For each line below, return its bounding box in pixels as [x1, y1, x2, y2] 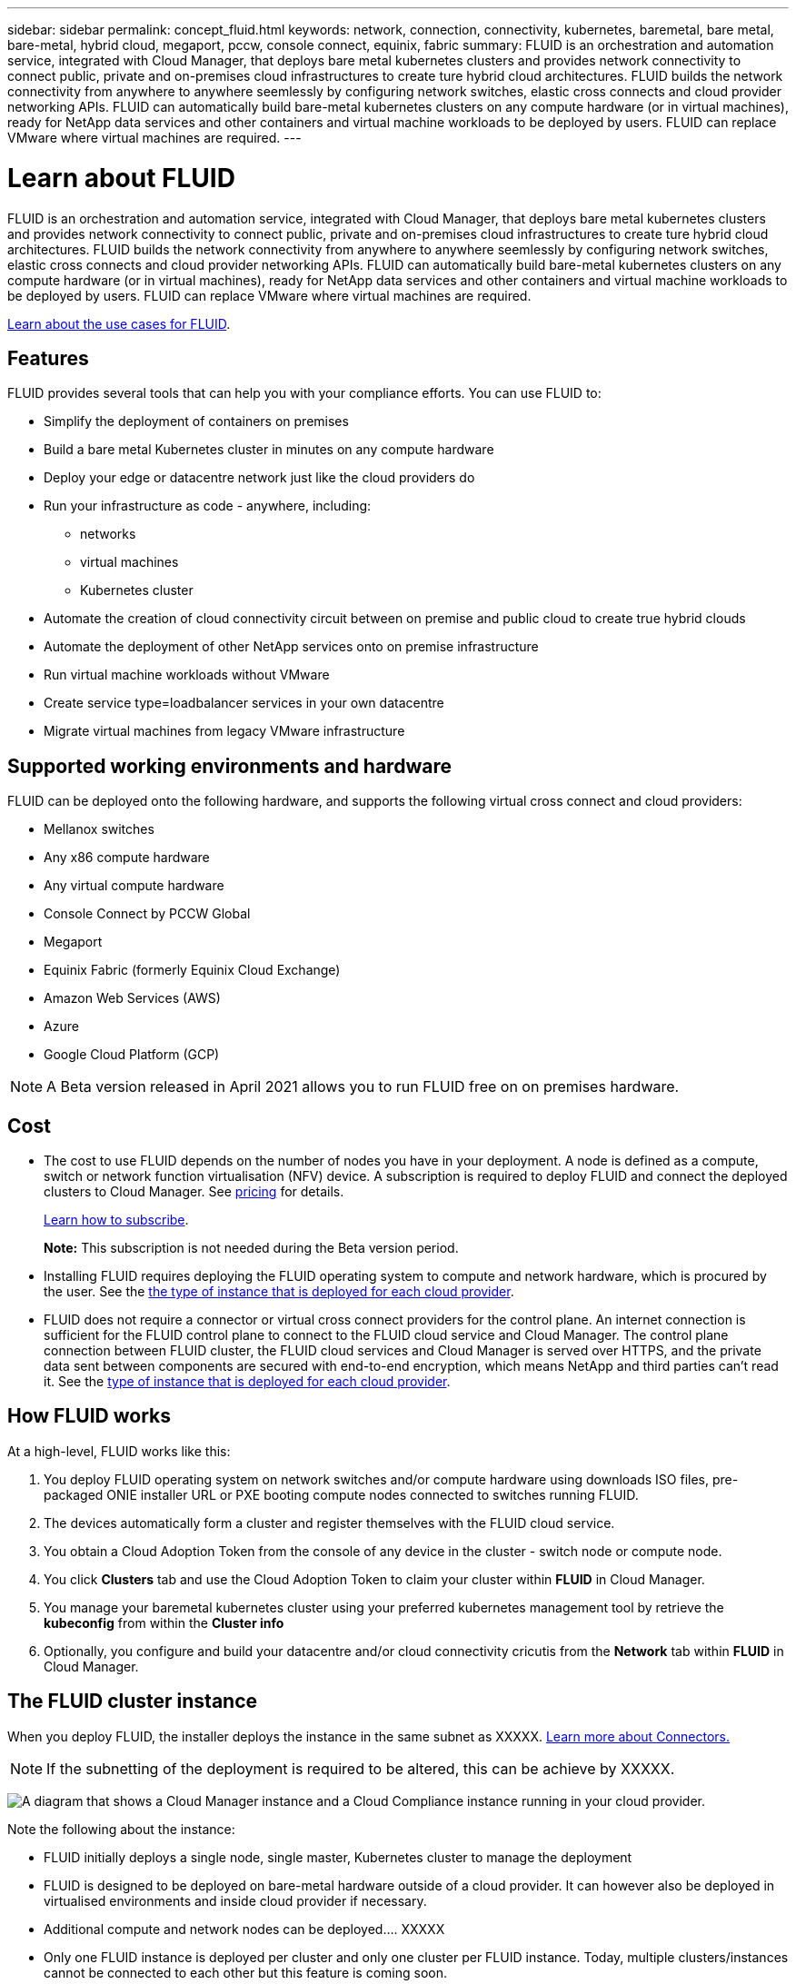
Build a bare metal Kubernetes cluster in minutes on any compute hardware [44, 441, 494, 458]
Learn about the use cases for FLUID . [7, 315, 231, 332]
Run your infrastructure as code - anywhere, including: [44, 498, 372, 514]
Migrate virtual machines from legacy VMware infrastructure [44, 723, 405, 739]
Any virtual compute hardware [44, 878, 224, 894]
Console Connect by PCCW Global [44, 906, 251, 922]
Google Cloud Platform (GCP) [44, 1047, 220, 1063]
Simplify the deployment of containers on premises [44, 413, 349, 430]
